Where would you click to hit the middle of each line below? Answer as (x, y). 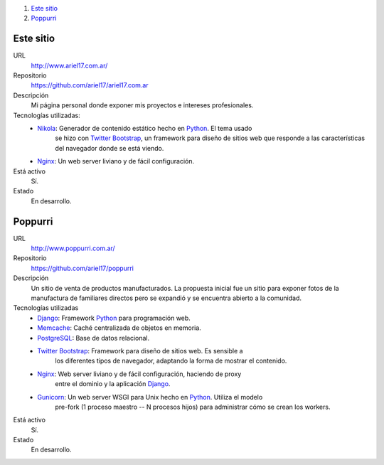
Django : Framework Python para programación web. (114, 318)
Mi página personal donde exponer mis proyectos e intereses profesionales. (142, 105)
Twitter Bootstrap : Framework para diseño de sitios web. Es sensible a (140, 351)
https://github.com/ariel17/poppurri (82, 268)
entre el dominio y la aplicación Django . (113, 384)
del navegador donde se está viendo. (110, 148)
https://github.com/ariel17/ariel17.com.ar (90, 85)
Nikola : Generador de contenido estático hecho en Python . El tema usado (145, 129)
